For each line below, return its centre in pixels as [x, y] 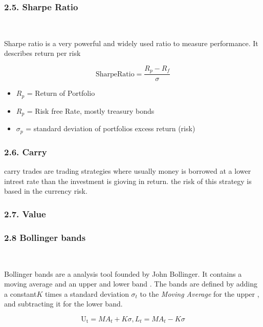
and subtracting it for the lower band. [63, 304]
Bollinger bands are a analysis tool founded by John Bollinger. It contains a [123, 273]
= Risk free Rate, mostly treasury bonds [91, 110]
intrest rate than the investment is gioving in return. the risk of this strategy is [128, 181]
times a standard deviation [87, 293]
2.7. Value [25, 213]
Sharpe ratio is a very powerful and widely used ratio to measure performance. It [131, 43]
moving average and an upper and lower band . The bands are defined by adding [131, 284]
